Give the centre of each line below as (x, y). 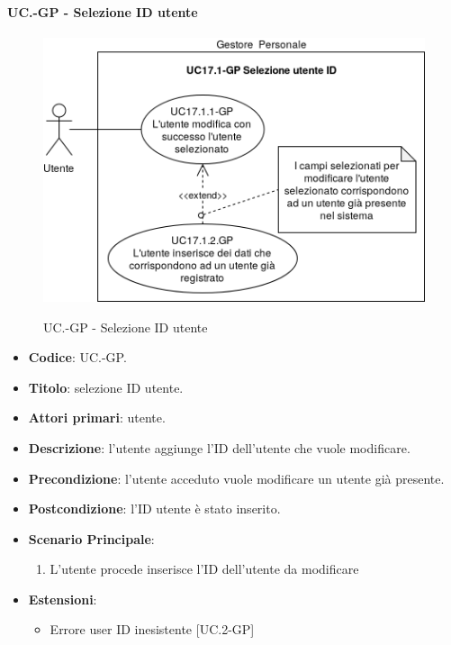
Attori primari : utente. (97, 418)
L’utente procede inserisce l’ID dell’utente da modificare (204, 569)
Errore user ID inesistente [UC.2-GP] (152, 629)
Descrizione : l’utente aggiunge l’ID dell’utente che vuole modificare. (219, 447)
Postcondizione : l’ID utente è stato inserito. (154, 509)
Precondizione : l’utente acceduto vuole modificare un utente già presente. (236, 478)
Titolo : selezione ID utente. (106, 387)
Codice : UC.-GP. (77, 357)
